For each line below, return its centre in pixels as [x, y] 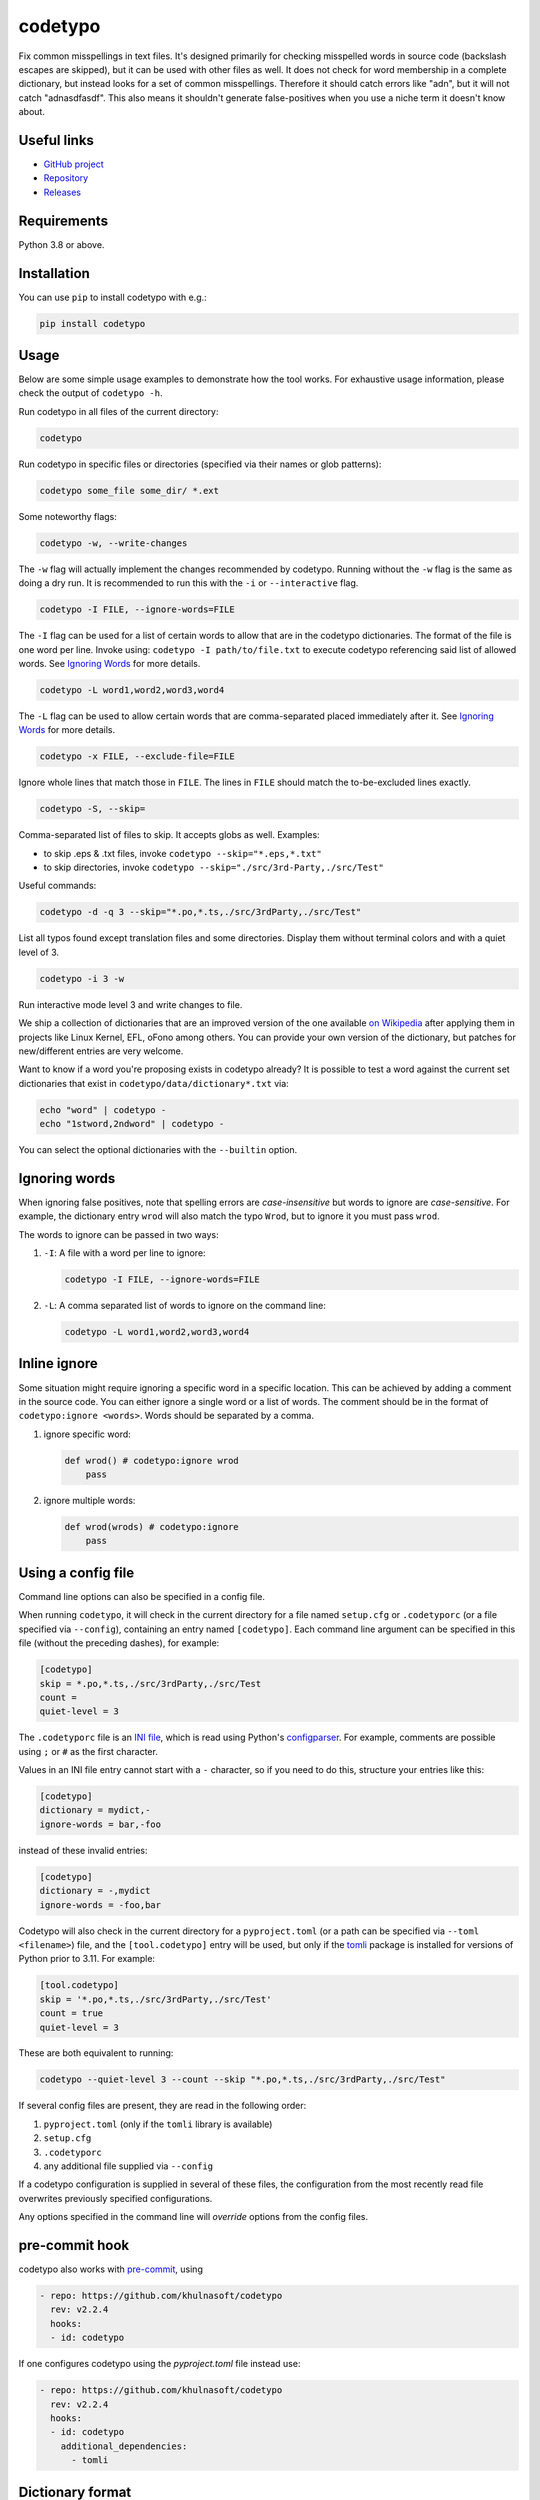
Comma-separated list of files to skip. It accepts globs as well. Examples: [169, 835]
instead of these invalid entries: [83, 1850]
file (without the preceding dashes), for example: [119, 1643]
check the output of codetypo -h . [90, 393]
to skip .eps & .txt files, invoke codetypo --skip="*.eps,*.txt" [182, 853]
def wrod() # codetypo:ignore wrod [151, 1460]
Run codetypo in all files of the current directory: [118, 411]
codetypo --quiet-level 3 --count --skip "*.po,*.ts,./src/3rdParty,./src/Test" [242, 2079]
